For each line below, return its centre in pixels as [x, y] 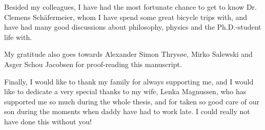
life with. [18, 37]
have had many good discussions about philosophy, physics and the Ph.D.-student [133, 27]
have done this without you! [48, 121]
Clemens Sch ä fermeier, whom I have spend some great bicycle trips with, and [126, 17]
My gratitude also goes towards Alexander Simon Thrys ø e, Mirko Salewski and [128, 54]
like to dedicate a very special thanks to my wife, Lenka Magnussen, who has [125, 91]
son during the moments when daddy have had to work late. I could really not [127, 111]
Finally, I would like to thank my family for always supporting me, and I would [129, 81]
